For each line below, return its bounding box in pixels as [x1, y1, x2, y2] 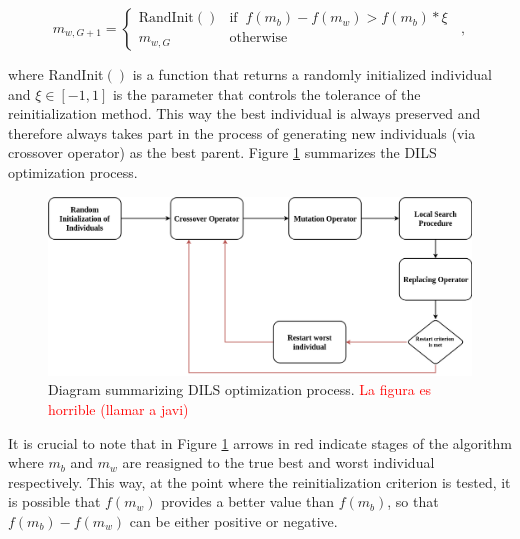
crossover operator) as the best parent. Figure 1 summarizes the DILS [8, 142, 437, 163]
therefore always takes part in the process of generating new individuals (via [8, 122, 476, 143]
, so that [387, 491, 439, 512]
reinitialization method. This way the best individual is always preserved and [8, 103, 481, 124]
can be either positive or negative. [129, 511, 338, 531]
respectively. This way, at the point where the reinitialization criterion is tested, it [8, 471, 511, 492]
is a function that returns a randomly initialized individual [132, 64, 492, 84]
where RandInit [8, 64, 104, 84]
